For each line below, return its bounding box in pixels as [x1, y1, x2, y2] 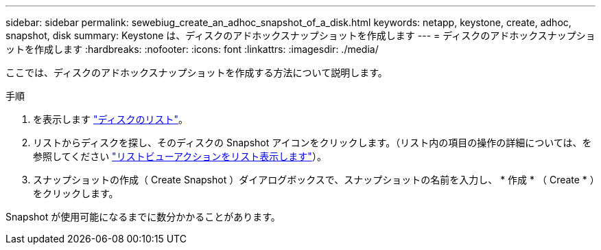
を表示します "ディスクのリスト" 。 [33, 113, 188, 125]
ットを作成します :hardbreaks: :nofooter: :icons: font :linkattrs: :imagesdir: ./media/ [5, 43, 379, 55]
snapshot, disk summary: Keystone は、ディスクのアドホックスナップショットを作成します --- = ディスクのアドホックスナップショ [5, 30, 596, 41]
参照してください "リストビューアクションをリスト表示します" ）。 [33, 150, 327, 162]
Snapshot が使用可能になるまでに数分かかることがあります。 [5, 211, 281, 223]
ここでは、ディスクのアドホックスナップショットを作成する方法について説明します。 [5, 67, 388, 78]
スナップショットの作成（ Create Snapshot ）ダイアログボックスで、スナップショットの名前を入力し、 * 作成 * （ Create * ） [33, 174, 595, 185]
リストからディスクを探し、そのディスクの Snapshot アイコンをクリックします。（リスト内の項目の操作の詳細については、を [33, 137, 592, 148]
